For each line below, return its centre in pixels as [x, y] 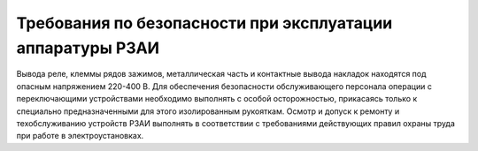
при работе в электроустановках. [80, 136]
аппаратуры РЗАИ [88, 48]
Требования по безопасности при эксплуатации [204, 23]
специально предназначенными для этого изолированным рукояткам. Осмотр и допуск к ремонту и [208, 111]
